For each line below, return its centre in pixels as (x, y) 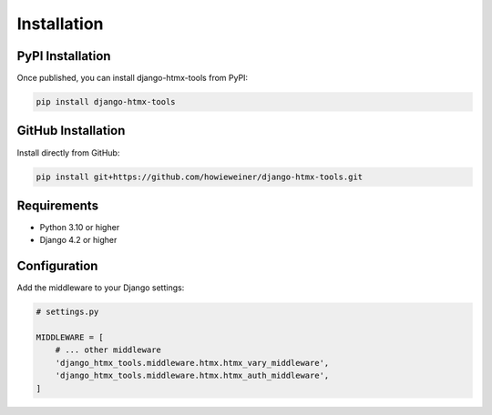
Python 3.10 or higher (80, 228)
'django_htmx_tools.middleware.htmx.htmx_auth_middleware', (192, 376)
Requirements (58, 205)
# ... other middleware (108, 350)
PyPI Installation (64, 56)
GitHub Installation (71, 131)
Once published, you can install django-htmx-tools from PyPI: (133, 78)
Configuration (57, 266)
